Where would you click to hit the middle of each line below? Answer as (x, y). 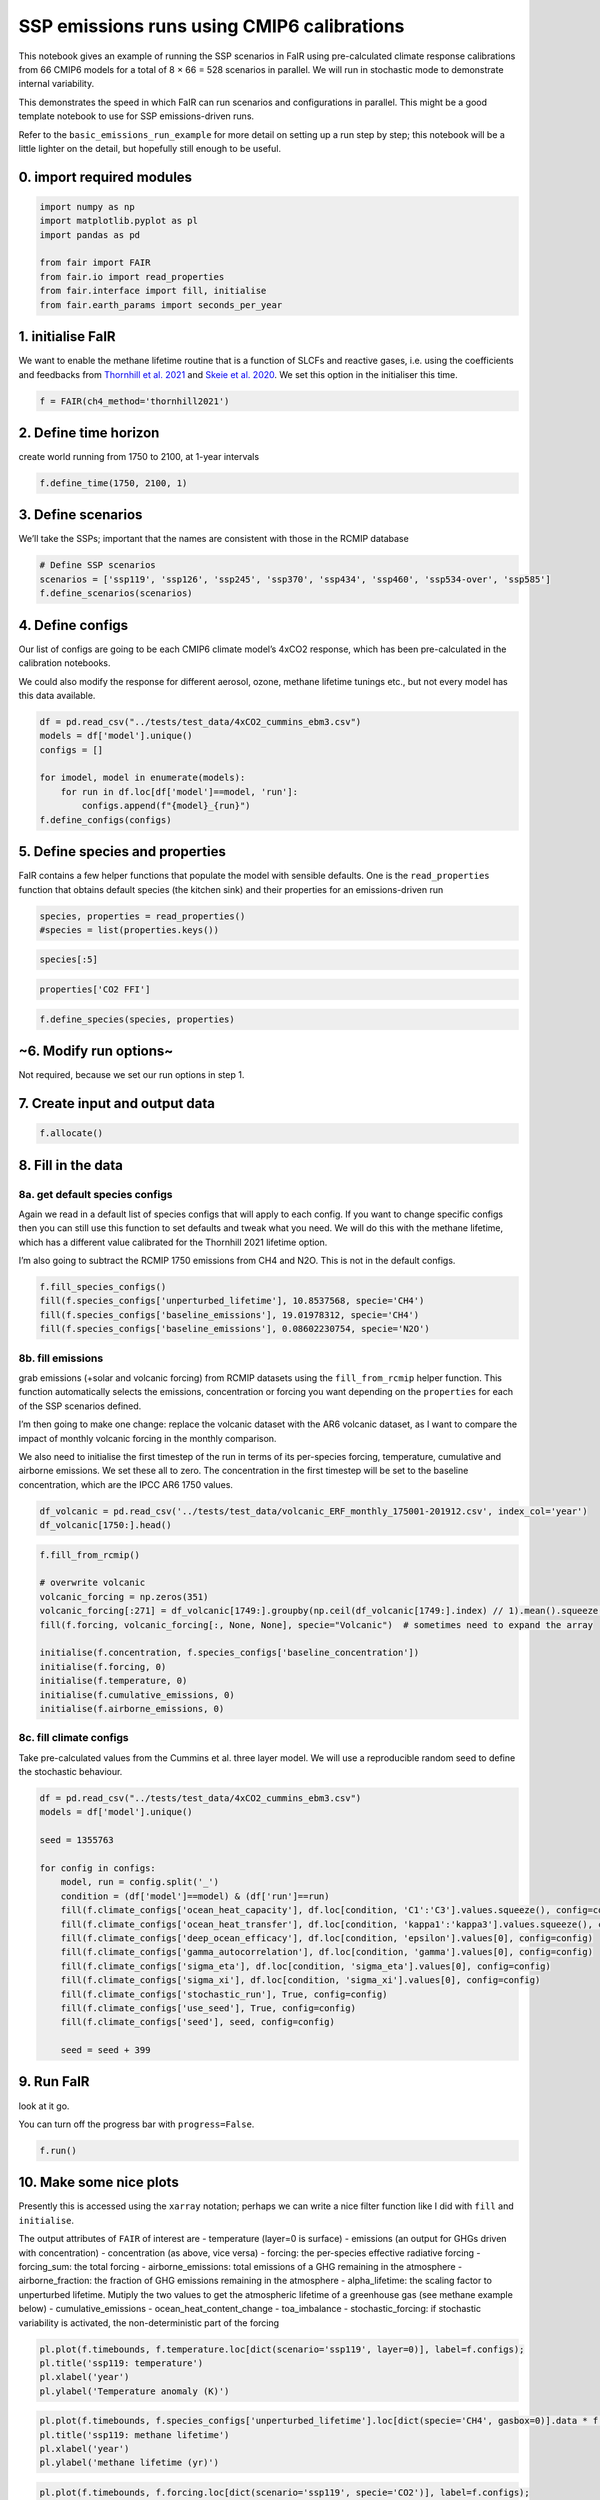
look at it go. (44, 2106)
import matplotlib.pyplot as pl (119, 221)
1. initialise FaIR (67, 336)
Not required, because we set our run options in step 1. (131, 1075)
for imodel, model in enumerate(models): (142, 778)
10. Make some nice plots (98, 2182)
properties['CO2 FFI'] (95, 989)
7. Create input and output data (116, 1103)
